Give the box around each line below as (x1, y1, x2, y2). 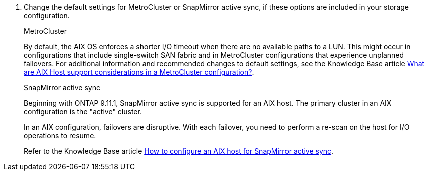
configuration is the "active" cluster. (24, 107, 142, 116)
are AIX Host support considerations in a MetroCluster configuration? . (24, 68, 254, 76)
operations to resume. (24, 131, 96, 140)
